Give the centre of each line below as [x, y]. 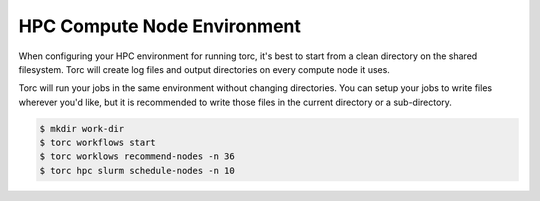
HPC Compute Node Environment [160, 26]
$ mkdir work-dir [82, 128]
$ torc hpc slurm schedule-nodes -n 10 [137, 170]
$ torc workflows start [98, 143]
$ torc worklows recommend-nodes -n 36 [137, 156]
